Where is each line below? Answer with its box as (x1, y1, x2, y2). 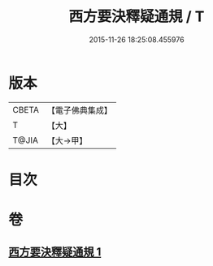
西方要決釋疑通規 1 (8, 245, 102, 260)
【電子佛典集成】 (46, 105, 112, 116)
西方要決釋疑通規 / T (68, 7, 205, 26)
